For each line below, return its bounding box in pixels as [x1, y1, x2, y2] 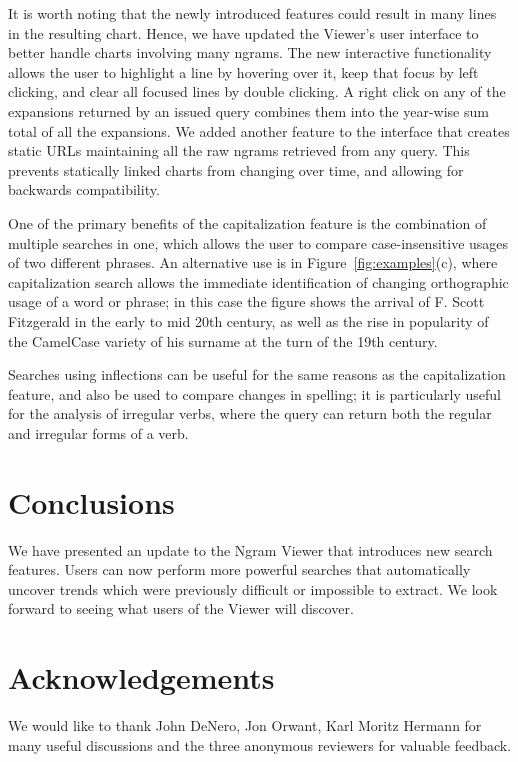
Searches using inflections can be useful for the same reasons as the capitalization [8, 364, 506, 385]
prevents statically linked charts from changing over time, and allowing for [8, 159, 464, 180]
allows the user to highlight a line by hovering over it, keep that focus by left [8, 61, 479, 82]
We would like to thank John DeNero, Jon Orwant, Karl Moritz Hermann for [8, 715, 482, 736]
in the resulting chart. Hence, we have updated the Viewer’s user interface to [8, 22, 479, 43]
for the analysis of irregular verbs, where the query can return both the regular [8, 403, 492, 424]
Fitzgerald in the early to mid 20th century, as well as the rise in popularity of [8, 310, 489, 331]
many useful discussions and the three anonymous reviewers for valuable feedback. [8, 734, 512, 755]
